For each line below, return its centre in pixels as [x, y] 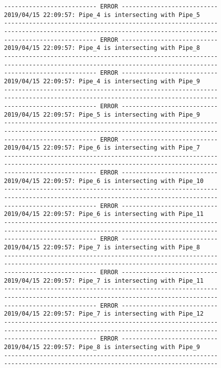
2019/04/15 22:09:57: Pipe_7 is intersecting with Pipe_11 [104, 280]
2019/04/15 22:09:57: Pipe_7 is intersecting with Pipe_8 [102, 248]
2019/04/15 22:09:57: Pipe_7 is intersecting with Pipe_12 [104, 314]
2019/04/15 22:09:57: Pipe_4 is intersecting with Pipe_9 [102, 81]
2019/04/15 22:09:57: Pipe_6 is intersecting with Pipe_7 [102, 148]
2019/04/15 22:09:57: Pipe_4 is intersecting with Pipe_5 [102, 15]
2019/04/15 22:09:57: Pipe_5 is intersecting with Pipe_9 [102, 114]
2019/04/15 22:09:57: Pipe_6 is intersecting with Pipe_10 [104, 181]
